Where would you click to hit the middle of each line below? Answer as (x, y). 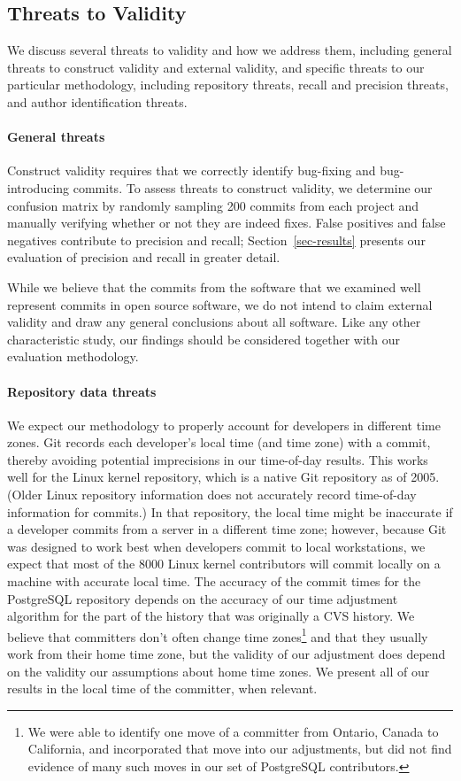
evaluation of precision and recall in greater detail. (144, 257)
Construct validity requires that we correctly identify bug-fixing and (192, 170)
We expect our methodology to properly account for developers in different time (224, 425)
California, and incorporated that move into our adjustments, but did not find (240, 749)
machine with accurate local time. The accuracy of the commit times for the (214, 581)
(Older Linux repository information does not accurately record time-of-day (212, 495)
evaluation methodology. (73, 356)
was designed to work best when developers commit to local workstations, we (216, 546)
